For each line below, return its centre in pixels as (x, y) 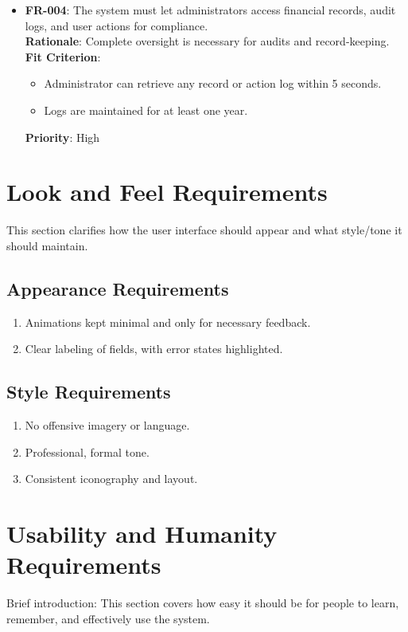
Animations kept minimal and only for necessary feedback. (168, 322)
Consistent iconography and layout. (111, 479)
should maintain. (47, 245)
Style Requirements (89, 392)
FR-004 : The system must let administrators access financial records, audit (210, 10)
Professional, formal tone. (87, 451)
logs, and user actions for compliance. (117, 25)
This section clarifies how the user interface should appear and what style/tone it (204, 230)
